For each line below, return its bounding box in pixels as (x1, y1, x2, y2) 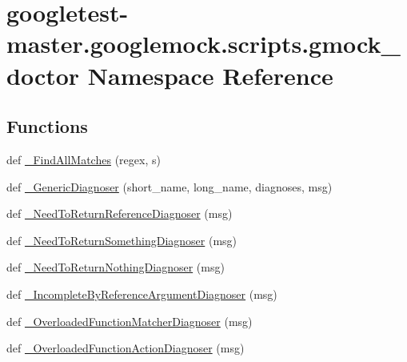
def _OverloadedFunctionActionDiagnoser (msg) (6, 340, 245, 356)
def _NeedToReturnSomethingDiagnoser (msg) (6, 231, 237, 248)
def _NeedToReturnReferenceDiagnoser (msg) (6, 205, 233, 222)
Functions (6, 114, 88, 139)
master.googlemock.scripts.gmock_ (6, 27, 401, 60)
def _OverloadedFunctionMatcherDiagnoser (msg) (6, 312, 253, 329)
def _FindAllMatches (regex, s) (6, 151, 161, 167)
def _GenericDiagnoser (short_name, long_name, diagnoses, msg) (6, 178, 333, 195)
